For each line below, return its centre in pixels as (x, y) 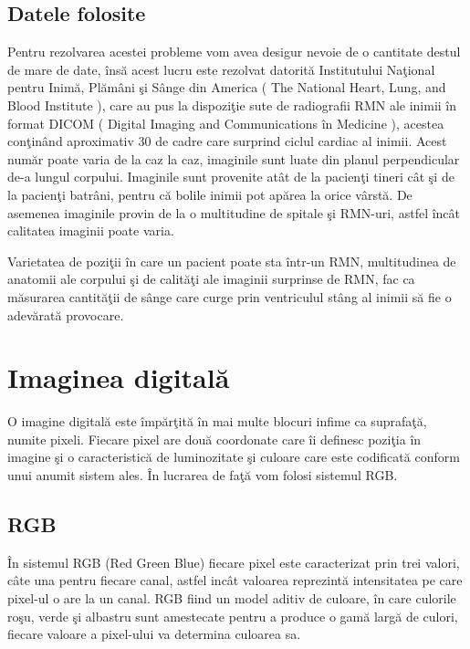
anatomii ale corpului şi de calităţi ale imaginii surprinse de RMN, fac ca (211, 279)
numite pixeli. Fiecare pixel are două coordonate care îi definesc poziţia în (214, 439)
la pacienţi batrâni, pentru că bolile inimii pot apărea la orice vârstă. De (210, 194)
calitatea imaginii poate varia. (91, 230)
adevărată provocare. (66, 314)
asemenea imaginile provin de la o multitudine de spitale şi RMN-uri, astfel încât (234, 212)
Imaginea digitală (119, 377)
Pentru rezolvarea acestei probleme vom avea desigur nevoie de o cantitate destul (234, 52)
